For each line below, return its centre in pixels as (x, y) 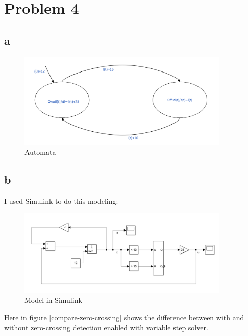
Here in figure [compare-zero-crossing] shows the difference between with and (124, 317)
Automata (40, 151)
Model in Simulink (53, 300)
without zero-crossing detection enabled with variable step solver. (106, 327)
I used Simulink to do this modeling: (61, 200)
